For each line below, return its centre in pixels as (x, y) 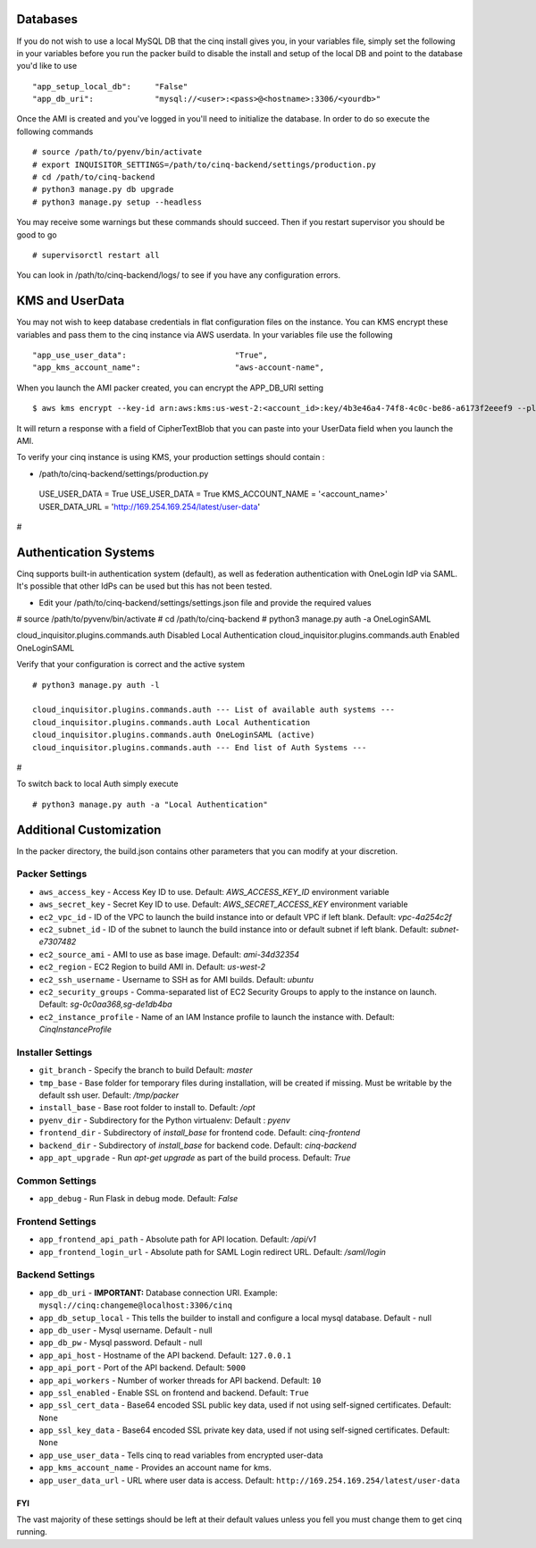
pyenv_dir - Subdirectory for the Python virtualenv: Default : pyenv (164, 1120)
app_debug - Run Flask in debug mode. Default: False (138, 1199)
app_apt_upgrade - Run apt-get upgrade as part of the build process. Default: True (195, 1158)
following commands (55, 131)
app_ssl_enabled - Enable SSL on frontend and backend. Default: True (174, 1393)
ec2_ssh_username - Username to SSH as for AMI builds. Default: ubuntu (176, 979)
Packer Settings (52, 874)
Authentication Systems (86, 552)
